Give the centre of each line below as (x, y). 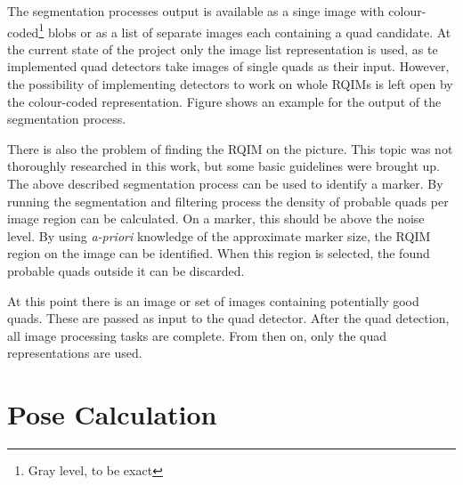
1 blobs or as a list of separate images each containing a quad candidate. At (245, 30)
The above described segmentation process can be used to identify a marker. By (225, 183)
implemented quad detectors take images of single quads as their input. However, (228, 66)
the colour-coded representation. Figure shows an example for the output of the (224, 101)
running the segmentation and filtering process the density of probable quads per (228, 201)
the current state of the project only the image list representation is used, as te (223, 48)
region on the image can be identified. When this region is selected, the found (219, 253)
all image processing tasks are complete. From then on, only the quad (197, 335)
